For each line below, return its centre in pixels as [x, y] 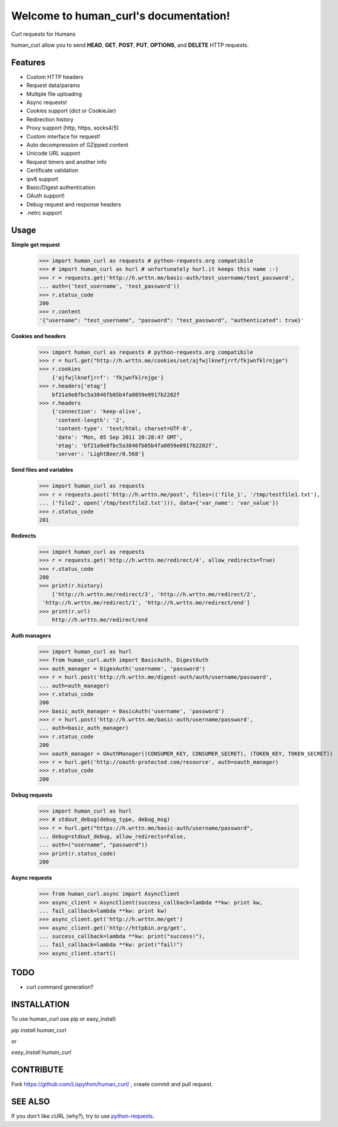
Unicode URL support [53, 153]
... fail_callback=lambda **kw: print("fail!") [111, 945]
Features [28, 62]
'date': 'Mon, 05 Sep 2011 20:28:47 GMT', [119, 437]
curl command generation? [60, 987]
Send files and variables [42, 470]
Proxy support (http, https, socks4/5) [73, 128]
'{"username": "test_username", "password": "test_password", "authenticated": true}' [172, 320]
